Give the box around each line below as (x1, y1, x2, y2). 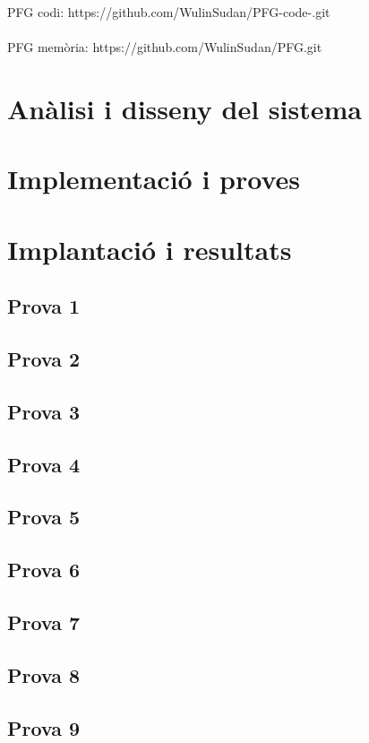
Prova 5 (7, 503, 81, 531)
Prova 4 (7, 450, 81, 478)
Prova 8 (7, 661, 81, 688)
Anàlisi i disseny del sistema (7, 90, 362, 126)
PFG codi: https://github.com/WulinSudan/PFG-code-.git (7, 3, 330, 21)
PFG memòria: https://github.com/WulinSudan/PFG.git (7, 38, 322, 56)
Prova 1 (7, 292, 81, 320)
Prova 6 (7, 556, 81, 583)
